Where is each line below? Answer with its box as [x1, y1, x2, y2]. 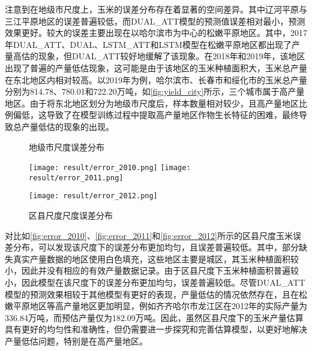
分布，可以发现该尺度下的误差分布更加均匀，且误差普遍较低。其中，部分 [13, 241, 299, 253]
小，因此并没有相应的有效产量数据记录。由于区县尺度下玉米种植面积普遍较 [5, 264, 299, 277]
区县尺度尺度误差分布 [29, 209, 113, 222]
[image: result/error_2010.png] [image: [29, 164, 191, 173]
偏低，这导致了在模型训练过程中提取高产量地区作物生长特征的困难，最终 [13, 108, 299, 121]
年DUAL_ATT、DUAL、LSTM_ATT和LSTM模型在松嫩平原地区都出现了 [5, 38, 292, 50]
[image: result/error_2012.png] [29, 192, 158, 201]
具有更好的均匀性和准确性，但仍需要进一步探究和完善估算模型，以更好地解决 [5, 323, 307, 335]
